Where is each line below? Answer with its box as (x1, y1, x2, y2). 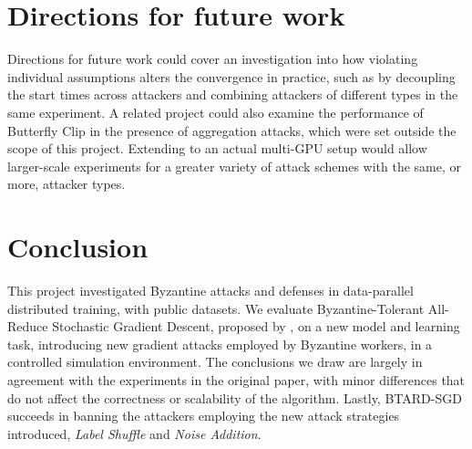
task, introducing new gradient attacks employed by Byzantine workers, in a (7, 334, 433, 353)
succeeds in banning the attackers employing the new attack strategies (7, 406, 400, 425)
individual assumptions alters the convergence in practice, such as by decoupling (7, 67, 456, 86)
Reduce (7, 317, 48, 336)
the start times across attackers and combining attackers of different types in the (7, 85, 458, 104)
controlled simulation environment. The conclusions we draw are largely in (7, 352, 423, 371)
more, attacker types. (7, 174, 126, 193)
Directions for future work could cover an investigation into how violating (7, 49, 418, 68)
